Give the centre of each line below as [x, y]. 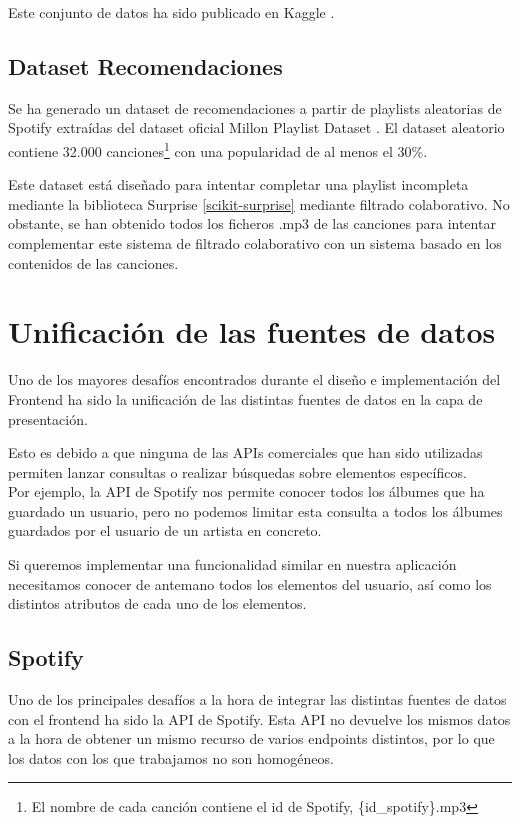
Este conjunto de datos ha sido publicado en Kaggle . [171, 12]
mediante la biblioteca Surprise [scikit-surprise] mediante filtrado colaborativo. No [259, 203]
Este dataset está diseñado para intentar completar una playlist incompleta [238, 184]
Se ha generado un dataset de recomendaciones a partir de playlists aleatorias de [255, 107]
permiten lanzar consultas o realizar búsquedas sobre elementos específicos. [237, 471]
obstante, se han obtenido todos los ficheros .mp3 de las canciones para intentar [252, 223]
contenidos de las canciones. [93, 262]
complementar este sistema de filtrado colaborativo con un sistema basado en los [255, 243]
